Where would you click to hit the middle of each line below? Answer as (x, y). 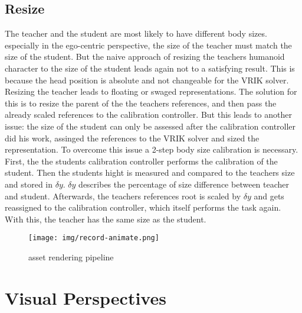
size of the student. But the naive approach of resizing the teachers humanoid (145, 57)
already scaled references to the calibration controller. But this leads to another (148, 114)
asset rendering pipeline (71, 256)
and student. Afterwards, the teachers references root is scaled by (123, 196)
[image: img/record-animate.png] (94, 238)
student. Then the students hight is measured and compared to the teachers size (150, 172)
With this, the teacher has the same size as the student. (106, 219)
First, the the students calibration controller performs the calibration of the (141, 161)
